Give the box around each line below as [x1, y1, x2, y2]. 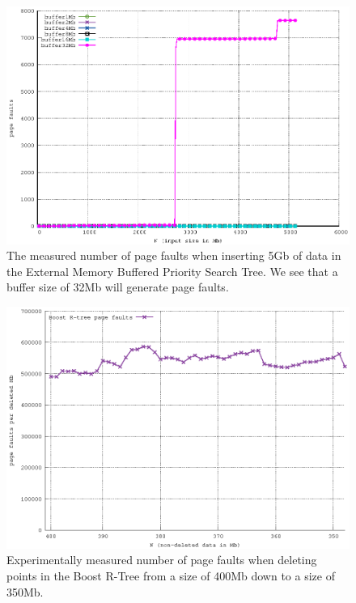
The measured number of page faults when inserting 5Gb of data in [6, 247, 341, 264]
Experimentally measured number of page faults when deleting [6, 551, 317, 568]
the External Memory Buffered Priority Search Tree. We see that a [6, 262, 338, 279]
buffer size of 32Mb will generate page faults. [6, 278, 229, 295]
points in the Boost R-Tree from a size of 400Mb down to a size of [6, 567, 335, 584]
